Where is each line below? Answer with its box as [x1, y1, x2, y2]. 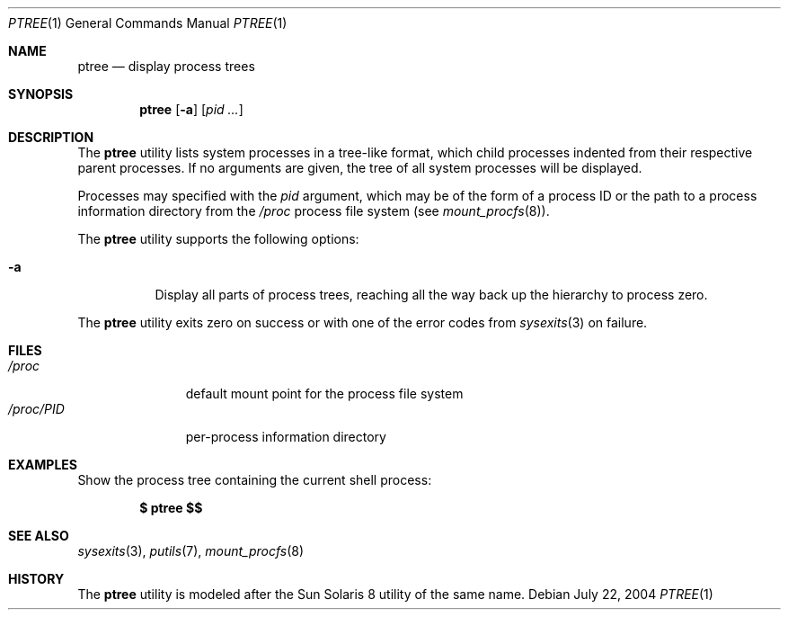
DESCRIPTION [8, 130, 94, 145]
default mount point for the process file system [185, 386, 464, 401]
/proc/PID [8, 401, 65, 416]
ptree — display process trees [77, 58, 255, 74]
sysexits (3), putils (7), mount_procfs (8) [77, 543, 305, 559]
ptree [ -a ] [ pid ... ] [139, 102, 243, 117]
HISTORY [8, 571, 65, 586]
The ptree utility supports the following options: [77, 231, 359, 246]
